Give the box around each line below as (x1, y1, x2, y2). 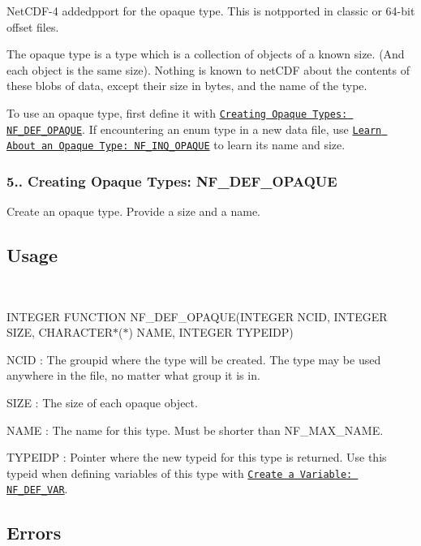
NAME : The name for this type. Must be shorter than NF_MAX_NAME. (6, 421, 384, 438)
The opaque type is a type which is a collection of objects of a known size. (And (6, 45, 405, 62)
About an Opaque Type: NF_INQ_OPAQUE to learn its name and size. (6, 136, 346, 153)
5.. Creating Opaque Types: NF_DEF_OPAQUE (6, 170, 337, 191)
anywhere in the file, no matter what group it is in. (6, 367, 260, 384)
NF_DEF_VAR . (6, 480, 68, 497)
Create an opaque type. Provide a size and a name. (6, 203, 260, 220)
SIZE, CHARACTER (6, 324, 114, 341)
